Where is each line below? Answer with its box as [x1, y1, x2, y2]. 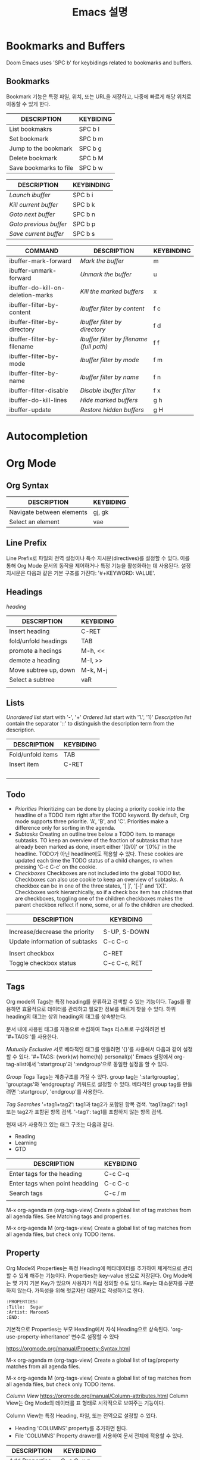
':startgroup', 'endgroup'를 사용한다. [17, 1088, 104, 1095]
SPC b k [73, 200, 95, 208]
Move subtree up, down [9, 665, 76, 674]
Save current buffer [9, 229, 64, 238]
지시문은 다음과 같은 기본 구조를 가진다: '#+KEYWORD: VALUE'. [6, 569, 156, 577]
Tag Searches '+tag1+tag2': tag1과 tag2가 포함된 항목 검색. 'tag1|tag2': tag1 [6, 1101, 188, 1108]
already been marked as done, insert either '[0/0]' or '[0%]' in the [14, 843, 176, 851]
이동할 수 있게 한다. [6, 100, 51, 107]
